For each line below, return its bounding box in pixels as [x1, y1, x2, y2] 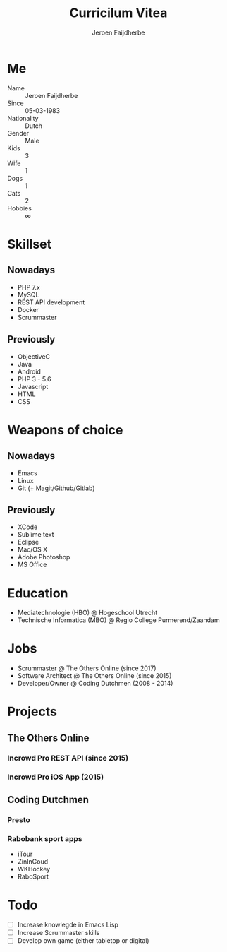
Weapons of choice [7, 422, 123, 438]
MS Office [17, 560, 47, 569]
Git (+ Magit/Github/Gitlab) [17, 484, 95, 492]
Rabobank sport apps [7, 833, 82, 843]
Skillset [7, 236, 51, 252]
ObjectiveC [17, 352, 51, 361]
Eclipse [17, 538, 39, 547]
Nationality [7, 114, 39, 122]
